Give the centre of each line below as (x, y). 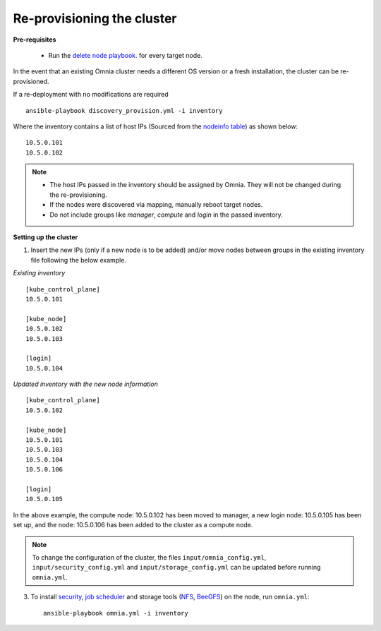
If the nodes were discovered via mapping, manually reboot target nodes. (156, 205)
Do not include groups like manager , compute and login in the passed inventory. (167, 215)
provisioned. (31, 81)
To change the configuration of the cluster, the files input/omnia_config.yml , (149, 557)
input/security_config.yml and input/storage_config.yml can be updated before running (176, 567)
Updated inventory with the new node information (85, 384)
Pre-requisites (35, 40)
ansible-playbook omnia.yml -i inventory (116, 613)
